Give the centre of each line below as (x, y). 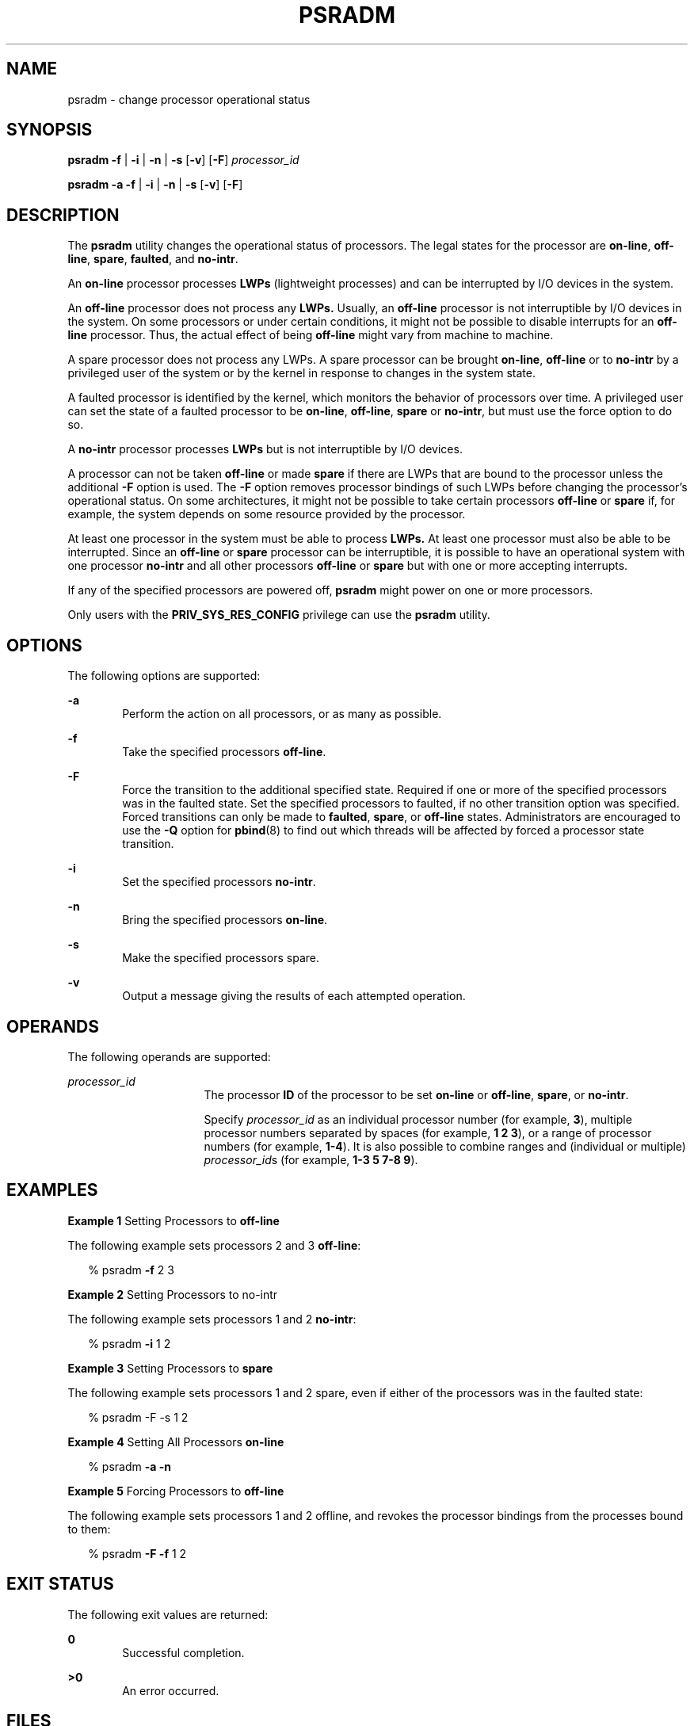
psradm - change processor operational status (189, 99)
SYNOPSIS (50, 130)
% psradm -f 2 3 (131, 1270)
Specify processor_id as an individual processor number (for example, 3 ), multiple (418, 1119)
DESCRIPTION (63, 215)
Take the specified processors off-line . (224, 752)
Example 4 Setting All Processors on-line (176, 1442)
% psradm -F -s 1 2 (138, 1417)
